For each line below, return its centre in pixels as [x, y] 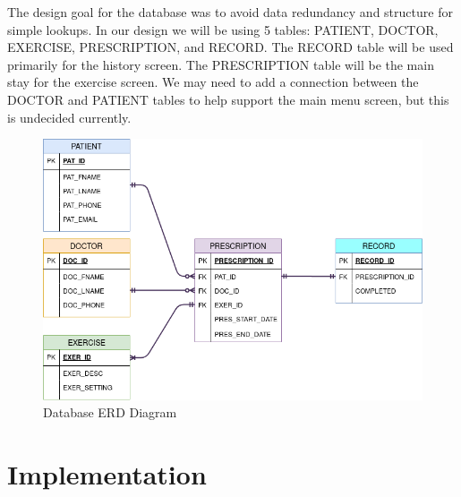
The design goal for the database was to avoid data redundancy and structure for [230, 12]
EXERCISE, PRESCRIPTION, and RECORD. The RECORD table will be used [230, 47]
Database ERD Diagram [110, 412]
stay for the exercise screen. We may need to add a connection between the [213, 82]
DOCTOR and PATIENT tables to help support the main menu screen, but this [228, 99]
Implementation [107, 474]
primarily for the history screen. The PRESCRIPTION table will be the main [221, 64]
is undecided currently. [69, 117]
